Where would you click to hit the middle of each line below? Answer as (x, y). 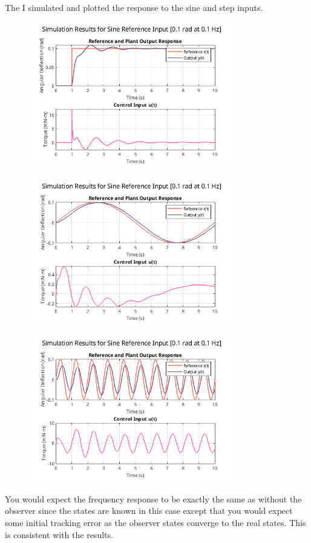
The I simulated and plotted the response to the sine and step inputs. (134, 7)
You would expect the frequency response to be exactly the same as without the (153, 498)
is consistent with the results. (59, 534)
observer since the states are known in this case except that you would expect (149, 511)
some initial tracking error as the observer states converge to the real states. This (155, 523)
